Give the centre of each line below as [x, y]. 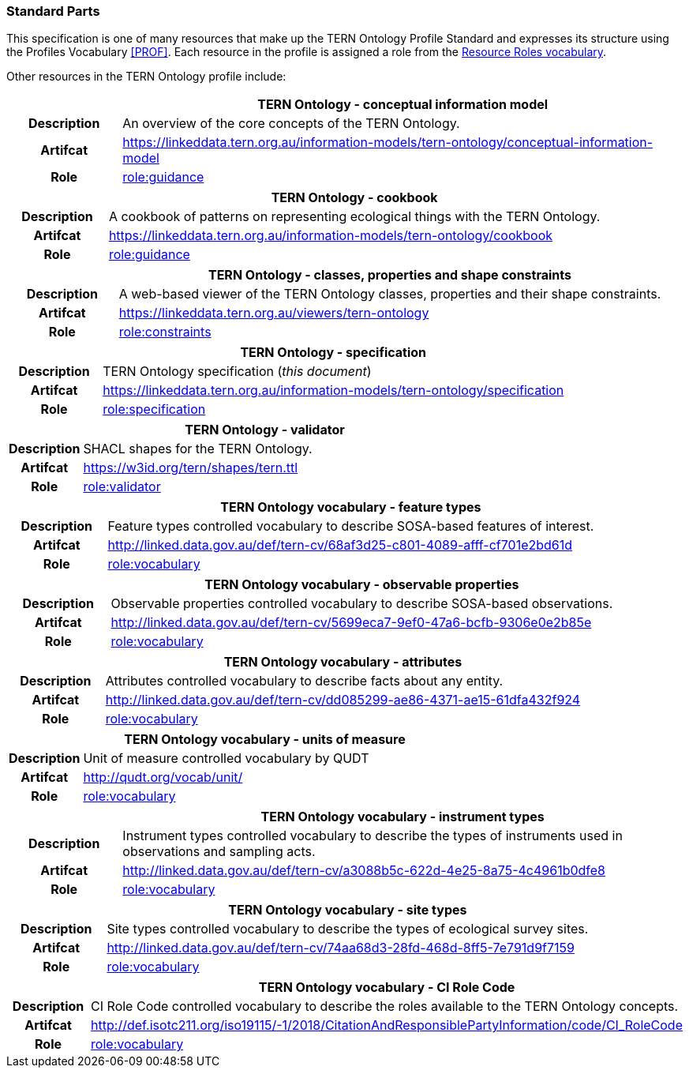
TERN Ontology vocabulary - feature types [351, 507]
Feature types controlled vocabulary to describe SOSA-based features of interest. [351, 526]
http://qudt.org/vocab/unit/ [163, 777]
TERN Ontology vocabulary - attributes [343, 662]
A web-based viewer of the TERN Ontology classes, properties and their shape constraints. [390, 294]
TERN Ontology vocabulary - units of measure [265, 740]
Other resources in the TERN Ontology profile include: [146, 77]
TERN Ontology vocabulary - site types [348, 910]
